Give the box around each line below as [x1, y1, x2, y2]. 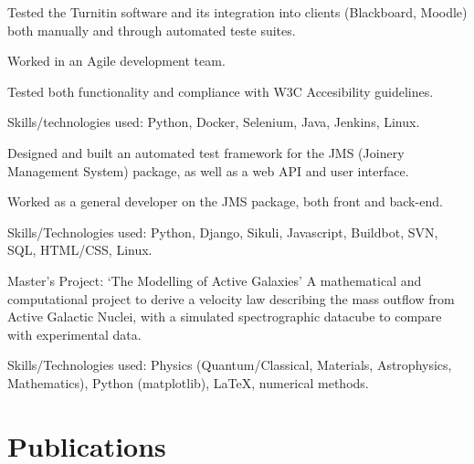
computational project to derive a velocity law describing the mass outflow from [7, 289, 455, 308]
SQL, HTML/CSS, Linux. [7, 240, 153, 259]
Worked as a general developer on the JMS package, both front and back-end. [7, 192, 443, 211]
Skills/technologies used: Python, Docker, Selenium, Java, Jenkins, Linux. [7, 112, 420, 132]
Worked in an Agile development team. [7, 51, 226, 70]
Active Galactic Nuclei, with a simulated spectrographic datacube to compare [7, 307, 442, 326]
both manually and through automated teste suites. [7, 20, 296, 39]
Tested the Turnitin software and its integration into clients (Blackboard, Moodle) [7, 3, 468, 21]
